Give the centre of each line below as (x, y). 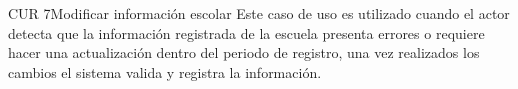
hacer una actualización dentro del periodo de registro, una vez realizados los (244, 52)
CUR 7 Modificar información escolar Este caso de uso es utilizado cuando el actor (259, 13)
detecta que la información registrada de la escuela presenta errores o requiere (246, 32)
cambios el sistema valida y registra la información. (165, 71)
